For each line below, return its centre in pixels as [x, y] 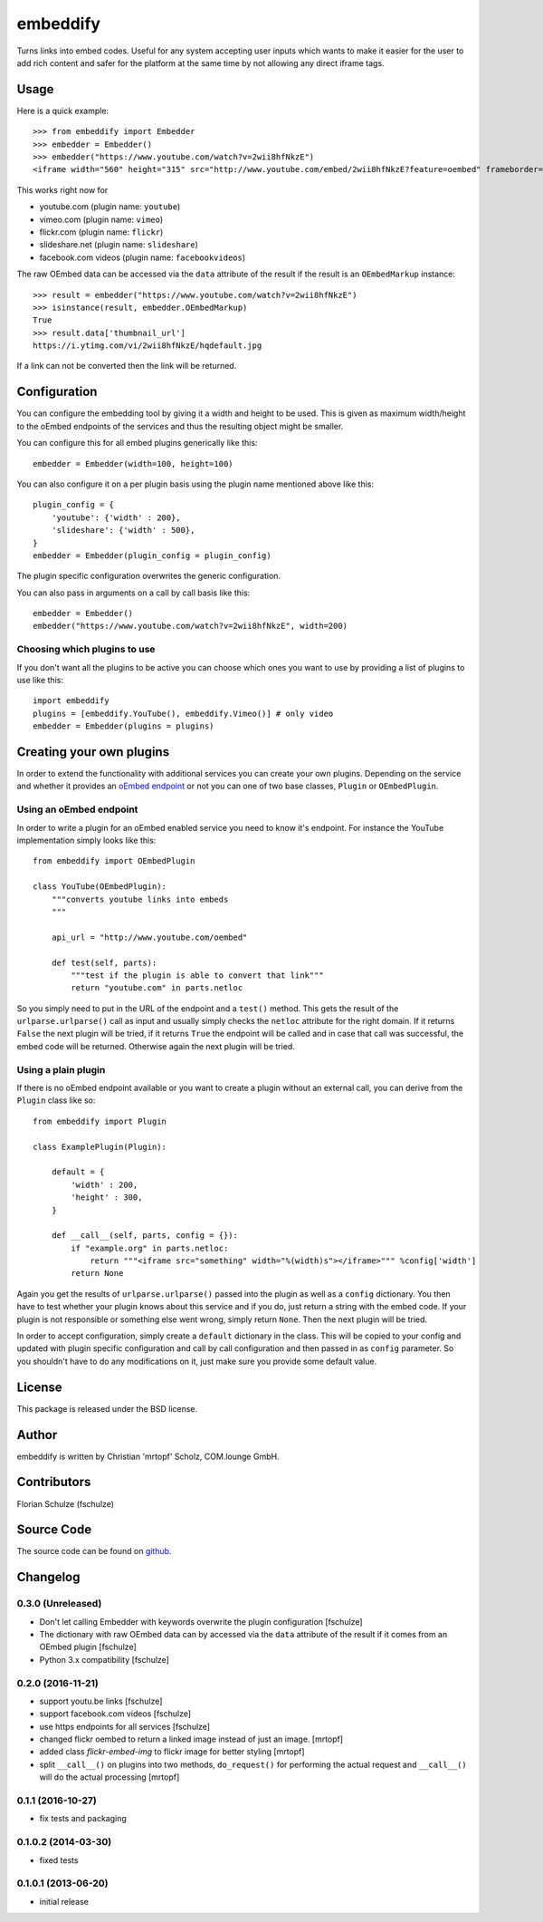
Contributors [54, 1482]
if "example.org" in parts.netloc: [150, 1248]
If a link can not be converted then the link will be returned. [127, 366]
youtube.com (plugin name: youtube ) [110, 207]
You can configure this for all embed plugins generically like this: [137, 443]
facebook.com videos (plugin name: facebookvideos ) [143, 257]
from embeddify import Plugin [100, 1121]
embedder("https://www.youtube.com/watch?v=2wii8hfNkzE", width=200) [191, 626]
